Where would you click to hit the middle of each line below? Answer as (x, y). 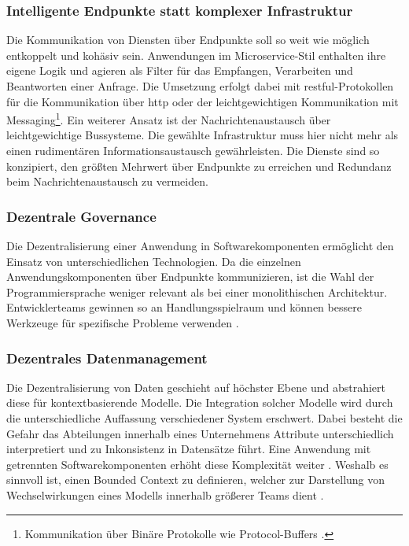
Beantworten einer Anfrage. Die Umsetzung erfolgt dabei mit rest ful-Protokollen (200, 86)
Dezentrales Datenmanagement (107, 358)
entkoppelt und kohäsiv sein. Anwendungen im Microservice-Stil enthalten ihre (196, 55)
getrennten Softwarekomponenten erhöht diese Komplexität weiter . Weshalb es (197, 464)
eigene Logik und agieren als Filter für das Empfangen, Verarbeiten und (180, 70)
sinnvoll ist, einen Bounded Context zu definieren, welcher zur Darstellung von (196, 480)
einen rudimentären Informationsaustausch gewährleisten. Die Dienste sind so (193, 151)
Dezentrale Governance (81, 216)
